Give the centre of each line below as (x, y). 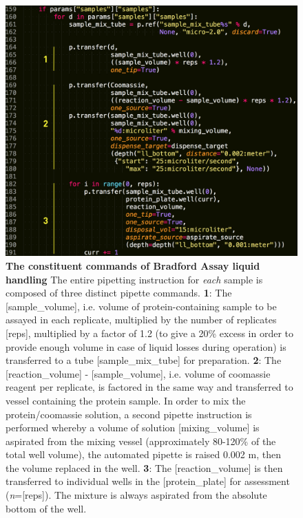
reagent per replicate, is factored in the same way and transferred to (149, 387)
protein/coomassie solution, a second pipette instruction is (129, 414)
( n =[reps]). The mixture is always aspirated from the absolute (136, 495)
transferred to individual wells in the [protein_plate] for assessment (148, 481)
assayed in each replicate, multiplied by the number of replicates (141, 320)
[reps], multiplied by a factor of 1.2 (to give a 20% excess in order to (150, 333)
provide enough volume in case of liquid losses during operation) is (146, 346)
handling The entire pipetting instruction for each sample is (134, 279)
